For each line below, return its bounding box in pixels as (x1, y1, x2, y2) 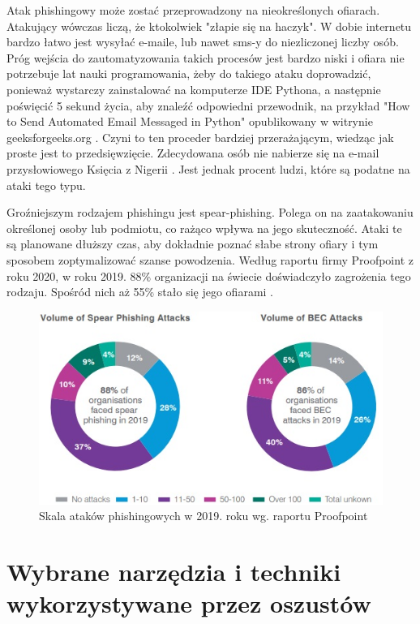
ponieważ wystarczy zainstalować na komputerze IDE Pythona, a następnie (6, 80, 381, 97)
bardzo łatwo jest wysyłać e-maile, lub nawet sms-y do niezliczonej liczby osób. (6, 33, 399, 50)
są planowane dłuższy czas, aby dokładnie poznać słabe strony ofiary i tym (6, 235, 379, 252)
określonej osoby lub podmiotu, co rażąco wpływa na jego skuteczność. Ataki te (6, 219, 402, 236)
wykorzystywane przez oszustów (6, 587, 371, 620)
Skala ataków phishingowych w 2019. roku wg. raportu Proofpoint (39, 507, 368, 524)
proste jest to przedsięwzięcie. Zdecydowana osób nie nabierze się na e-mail (6, 144, 379, 161)
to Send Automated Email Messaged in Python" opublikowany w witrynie (6, 113, 373, 130)
